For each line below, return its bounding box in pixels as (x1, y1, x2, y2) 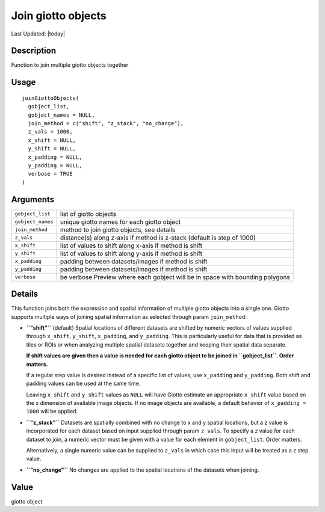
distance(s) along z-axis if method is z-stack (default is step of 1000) (60, 233, 256, 242)
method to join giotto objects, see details (60, 226, 176, 234)
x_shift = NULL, (28, 137, 76, 144)
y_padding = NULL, (28, 162, 82, 168)
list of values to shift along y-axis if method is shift (60, 249, 203, 258)
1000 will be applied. (26, 408, 78, 415)
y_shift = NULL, (28, 145, 76, 152)
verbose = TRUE (28, 170, 73, 177)
